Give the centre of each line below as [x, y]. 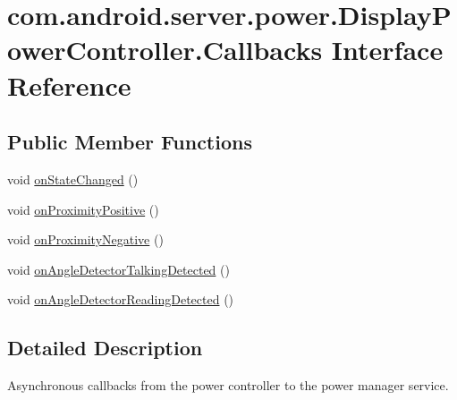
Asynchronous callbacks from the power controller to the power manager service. [228, 385]
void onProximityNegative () [85, 239]
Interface [387, 50]
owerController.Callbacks [165, 50]
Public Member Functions [130, 142]
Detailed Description [105, 348]
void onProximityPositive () [83, 209]
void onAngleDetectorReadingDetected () [121, 299]
